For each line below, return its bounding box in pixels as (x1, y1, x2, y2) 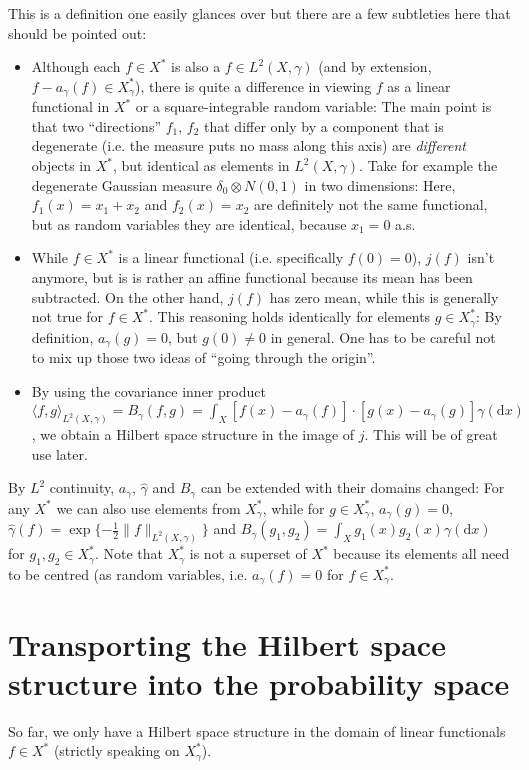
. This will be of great (364, 424, 498, 445)
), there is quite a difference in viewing (134, 75, 372, 96)
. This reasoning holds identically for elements (148, 306, 431, 327)
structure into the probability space (8, 662, 510, 703)
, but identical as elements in (112, 155, 290, 176)
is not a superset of (189, 543, 307, 564)
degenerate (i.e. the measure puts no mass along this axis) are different (31, 135, 467, 156)
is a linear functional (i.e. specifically (118, 247, 344, 268)
